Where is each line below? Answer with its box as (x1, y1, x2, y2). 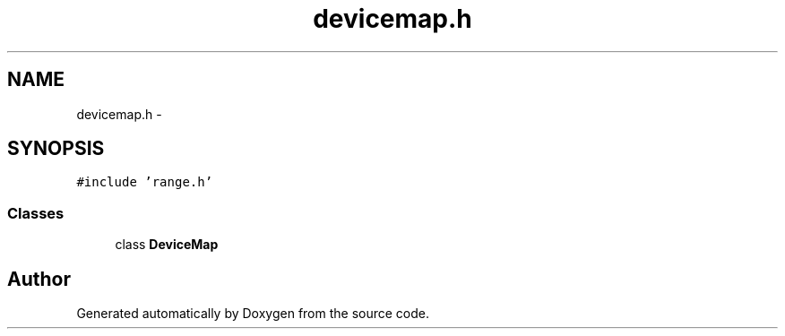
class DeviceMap (115, 237, 219, 253)
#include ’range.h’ (76, 175, 213, 190)
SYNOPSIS (7, 137, 105, 160)
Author (7, 267, 71, 290)
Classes (7, 203, 65, 222)
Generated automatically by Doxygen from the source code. (76, 306, 430, 322)
